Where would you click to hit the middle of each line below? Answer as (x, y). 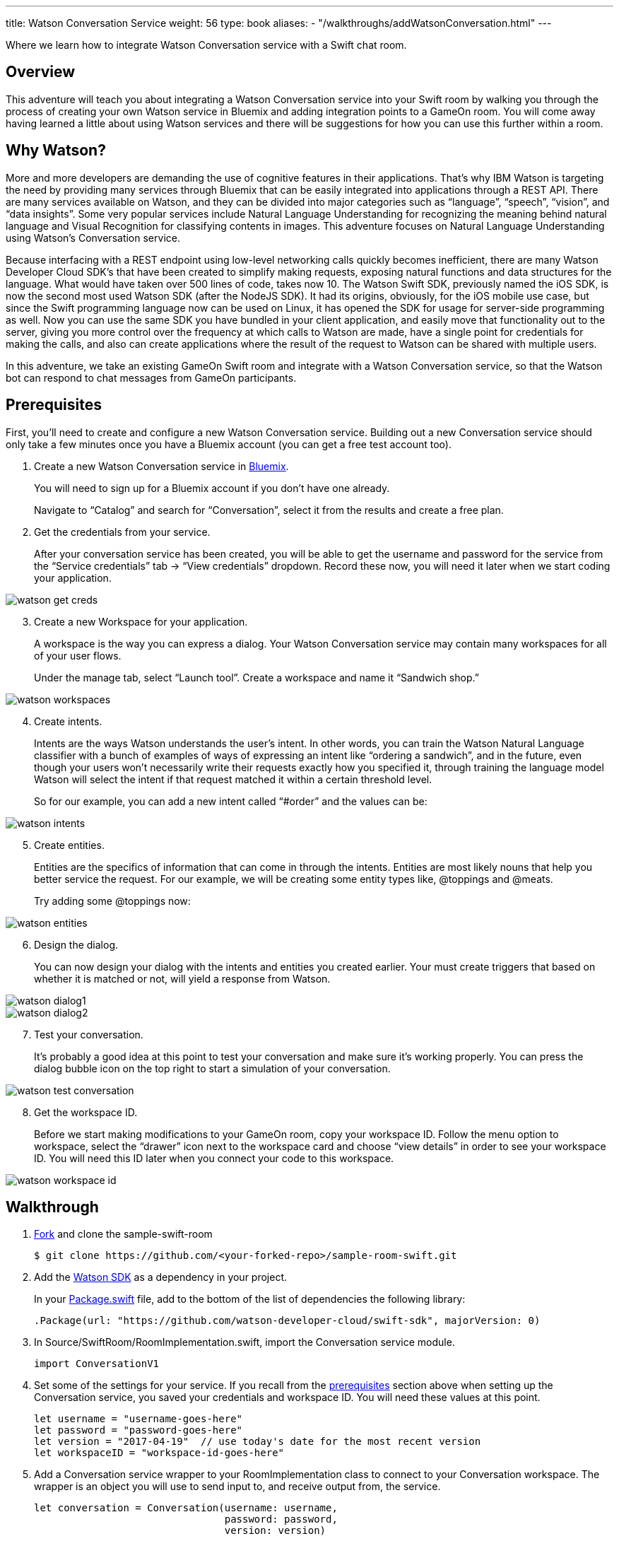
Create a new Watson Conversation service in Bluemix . (161, 466)
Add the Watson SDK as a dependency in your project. (161, 1277)
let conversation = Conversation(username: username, (186, 1508)
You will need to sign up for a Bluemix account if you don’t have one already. (212, 488)
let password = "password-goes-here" (138, 1430)
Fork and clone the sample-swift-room (123, 1234)
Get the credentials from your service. (122, 532)
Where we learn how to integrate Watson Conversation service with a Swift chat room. (206, 45)
